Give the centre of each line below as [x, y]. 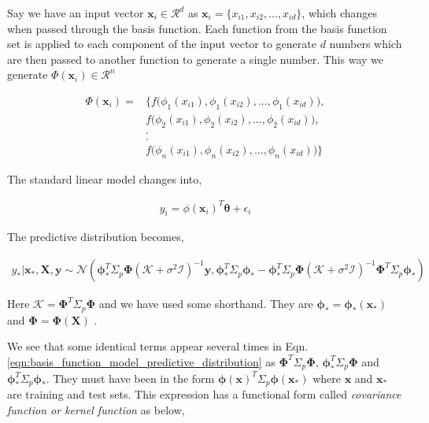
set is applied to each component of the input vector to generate [162, 44]
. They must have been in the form [130, 378]
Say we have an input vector [76, 13]
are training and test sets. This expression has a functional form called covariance [204, 394]
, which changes [340, 13]
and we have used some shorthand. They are [206, 304]
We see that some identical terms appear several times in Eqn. [158, 346]
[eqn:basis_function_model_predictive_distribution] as [141, 361]
